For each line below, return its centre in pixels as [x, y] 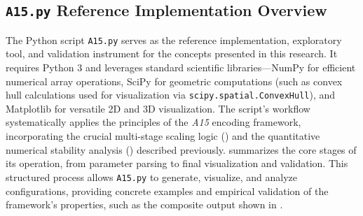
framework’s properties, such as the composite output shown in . [144, 204]
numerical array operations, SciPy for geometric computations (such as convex [174, 81]
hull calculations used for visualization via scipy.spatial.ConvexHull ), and [171, 95]
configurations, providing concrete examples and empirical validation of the [167, 190]
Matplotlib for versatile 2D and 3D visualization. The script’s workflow [158, 108]
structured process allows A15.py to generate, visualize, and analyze [152, 177]
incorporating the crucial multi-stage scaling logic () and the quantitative [163, 136]
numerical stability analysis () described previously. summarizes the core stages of [181, 149]
